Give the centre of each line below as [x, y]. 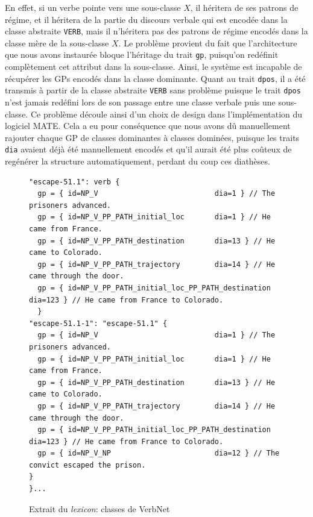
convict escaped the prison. [87, 465]
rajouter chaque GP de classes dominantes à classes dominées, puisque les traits [152, 137]
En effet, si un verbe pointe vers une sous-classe [93, 7]
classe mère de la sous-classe [57, 42]
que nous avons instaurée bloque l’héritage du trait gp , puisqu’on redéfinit [142, 55]
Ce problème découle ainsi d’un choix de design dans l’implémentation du [166, 114]
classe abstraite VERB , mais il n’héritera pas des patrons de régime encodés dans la [156, 31]
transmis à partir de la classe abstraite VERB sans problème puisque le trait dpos [153, 90]
